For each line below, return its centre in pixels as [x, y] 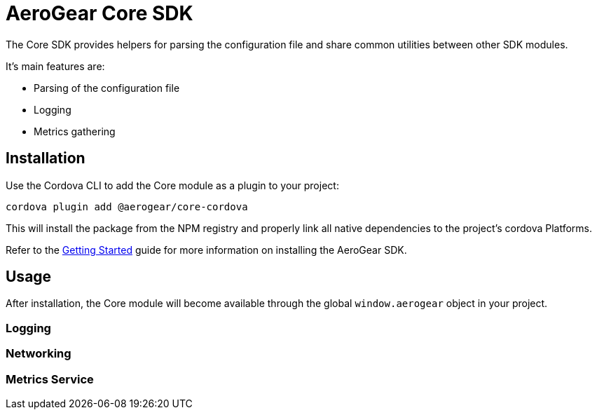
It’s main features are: [55, 66]
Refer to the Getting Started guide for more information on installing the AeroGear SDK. [206, 250]
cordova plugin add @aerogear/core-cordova [127, 206]
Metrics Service [50, 379]
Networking [39, 354]
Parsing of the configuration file [107, 88]
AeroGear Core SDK [99, 13]
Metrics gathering [75, 131]
